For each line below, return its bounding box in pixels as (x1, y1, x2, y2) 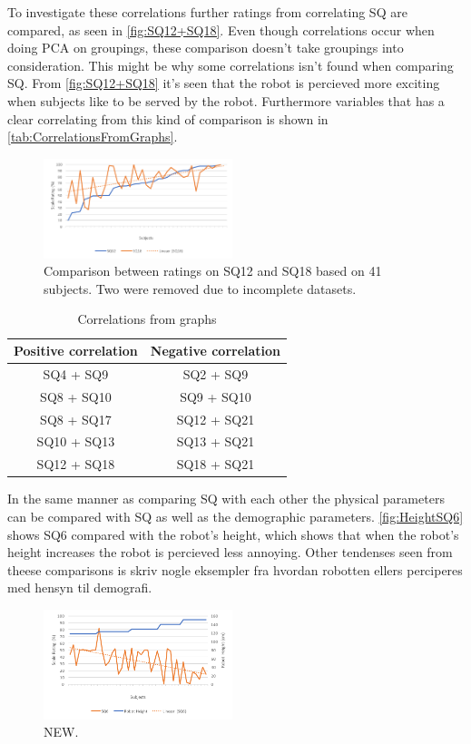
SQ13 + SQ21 (176, 432, 255, 451)
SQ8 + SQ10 (40, 387, 112, 406)
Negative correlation (150, 341, 281, 360)
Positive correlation (14, 341, 138, 360)
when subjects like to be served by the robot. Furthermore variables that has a (7, 91, 445, 110)
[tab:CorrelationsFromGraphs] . (7, 127, 178, 146)
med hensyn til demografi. (7, 578, 152, 597)
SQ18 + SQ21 (176, 455, 255, 474)
